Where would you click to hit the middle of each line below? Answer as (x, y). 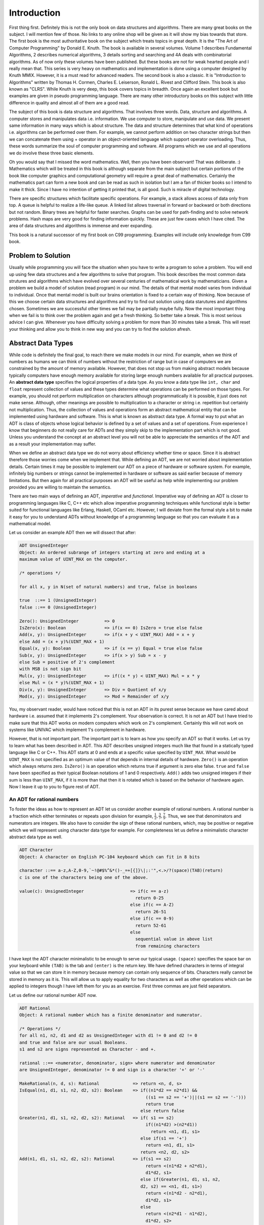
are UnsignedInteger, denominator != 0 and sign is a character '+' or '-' (112, 1070)
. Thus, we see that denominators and (203, 816)
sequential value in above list (174, 939)
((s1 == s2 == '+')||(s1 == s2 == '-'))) (196, 1097)
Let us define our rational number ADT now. (53, 995)
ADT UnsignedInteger (44, 546)
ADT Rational (35, 1008)
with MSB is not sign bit (50, 669)
